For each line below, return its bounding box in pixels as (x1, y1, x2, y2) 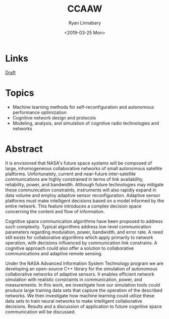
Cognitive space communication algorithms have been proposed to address (5, 218, 163, 224)
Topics (5, 87, 34, 99)
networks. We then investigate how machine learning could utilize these (5, 292, 155, 299)
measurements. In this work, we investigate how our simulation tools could (5, 282, 160, 288)
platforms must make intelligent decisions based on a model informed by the (5, 197, 164, 204)
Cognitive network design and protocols (12, 114, 96, 121)
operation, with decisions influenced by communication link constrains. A (5, 240, 157, 246)
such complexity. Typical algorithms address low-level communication (5, 223, 151, 229)
